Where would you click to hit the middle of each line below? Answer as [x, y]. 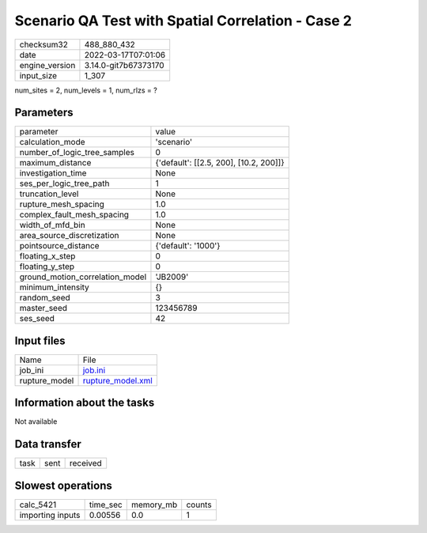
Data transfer [48, 444]
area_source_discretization [69, 236]
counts [199, 505]
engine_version [47, 65]
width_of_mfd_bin [53, 225]
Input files [40, 340]
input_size [38, 75]
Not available [36, 421]
